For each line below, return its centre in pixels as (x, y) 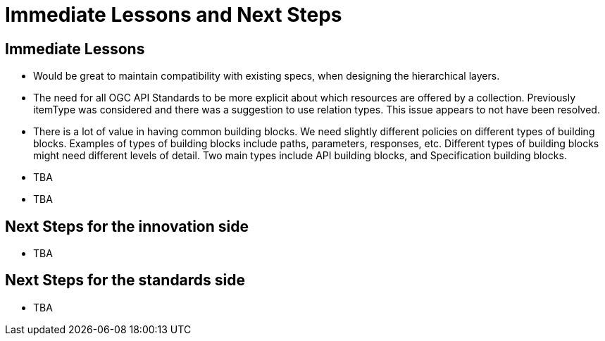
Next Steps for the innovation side (127, 226)
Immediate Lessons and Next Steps (174, 15)
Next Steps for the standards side (125, 280)
